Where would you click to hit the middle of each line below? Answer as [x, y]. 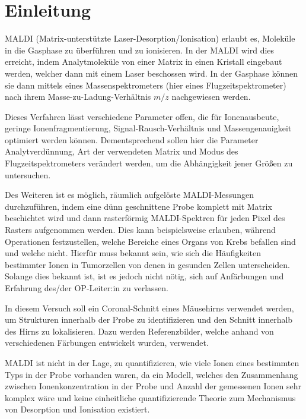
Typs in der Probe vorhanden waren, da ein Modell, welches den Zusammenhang [152, 374]
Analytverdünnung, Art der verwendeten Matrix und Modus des [122, 151]
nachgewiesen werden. [211, 97]
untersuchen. [28, 174]
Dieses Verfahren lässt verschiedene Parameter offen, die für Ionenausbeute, [142, 116]
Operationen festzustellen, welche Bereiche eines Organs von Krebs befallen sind [150, 241]
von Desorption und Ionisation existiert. [77, 409]
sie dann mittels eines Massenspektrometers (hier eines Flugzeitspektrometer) [146, 85]
